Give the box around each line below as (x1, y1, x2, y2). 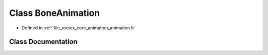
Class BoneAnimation (9, 7, 100, 18)
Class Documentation (9, 38, 78, 46)
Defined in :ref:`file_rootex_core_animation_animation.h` (21, 25, 135, 31)
